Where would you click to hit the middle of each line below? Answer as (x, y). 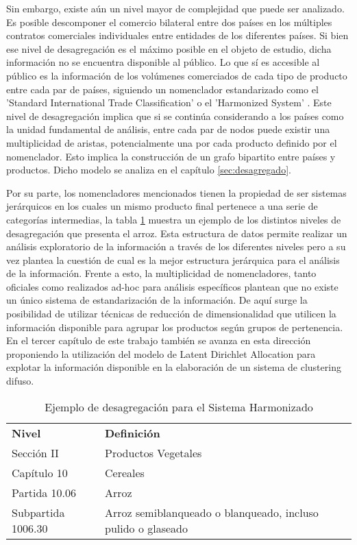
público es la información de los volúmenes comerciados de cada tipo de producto (177, 75)
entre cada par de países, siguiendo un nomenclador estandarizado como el (162, 89)
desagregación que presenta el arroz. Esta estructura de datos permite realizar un (177, 233)
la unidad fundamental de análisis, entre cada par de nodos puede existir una (168, 129)
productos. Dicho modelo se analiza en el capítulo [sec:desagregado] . (149, 170)
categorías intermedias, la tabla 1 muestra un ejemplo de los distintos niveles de (174, 219)
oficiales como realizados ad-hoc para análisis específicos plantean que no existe (172, 286)
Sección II (35, 452)
